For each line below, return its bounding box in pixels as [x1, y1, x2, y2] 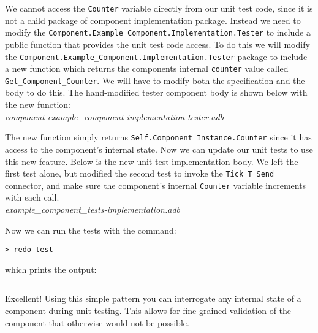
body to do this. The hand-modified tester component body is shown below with [5, 86, 308, 99]
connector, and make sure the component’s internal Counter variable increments [5, 178, 306, 191]
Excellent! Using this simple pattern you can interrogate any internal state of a [5, 292, 301, 305]
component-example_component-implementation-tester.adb [5, 110, 224, 123]
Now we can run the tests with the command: [5, 223, 176, 236]
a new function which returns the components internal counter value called [5, 62, 289, 75]
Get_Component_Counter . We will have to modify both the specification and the [5, 74, 305, 86]
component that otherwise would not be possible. [5, 316, 189, 329]
